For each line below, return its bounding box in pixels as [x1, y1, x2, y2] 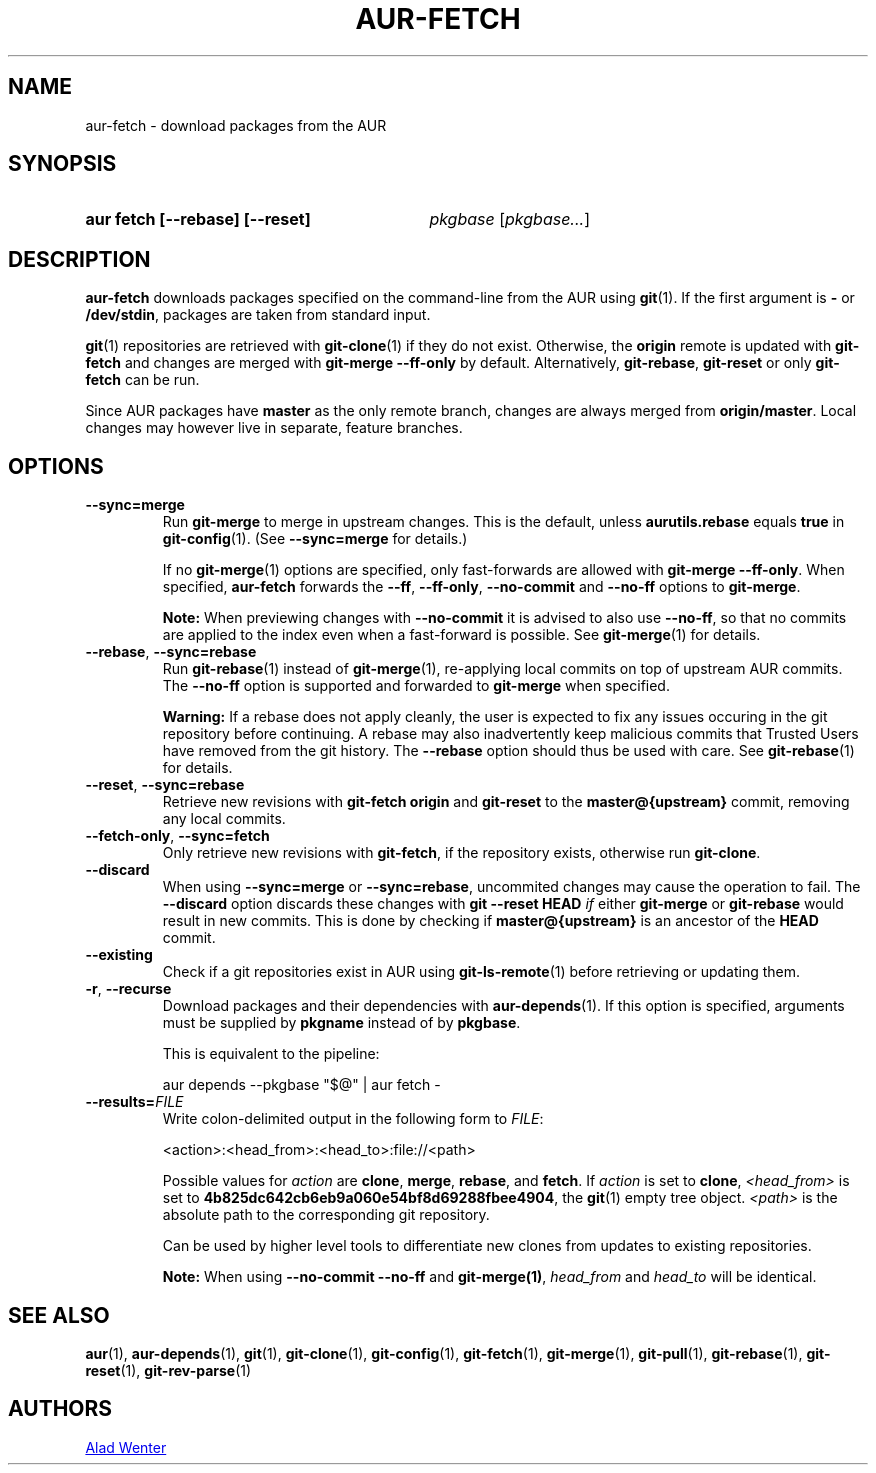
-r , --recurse [85, 980, 172, 998]
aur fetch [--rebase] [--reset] [85, 209, 311, 230]
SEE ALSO [8, 1302, 110, 1328]
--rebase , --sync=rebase [85, 643, 257, 661]
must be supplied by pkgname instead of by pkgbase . [162, 1014, 521, 1032]
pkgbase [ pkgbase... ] [429, 209, 591, 230]
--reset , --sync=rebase [85, 776, 245, 794]
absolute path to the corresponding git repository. [162, 1206, 490, 1224]
